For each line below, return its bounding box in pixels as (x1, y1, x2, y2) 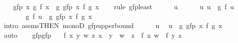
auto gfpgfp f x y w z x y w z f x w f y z (3, 29, 182, 40)
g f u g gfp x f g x (26, 11, 92, 21)
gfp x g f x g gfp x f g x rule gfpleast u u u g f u (13, 1, 234, 11)
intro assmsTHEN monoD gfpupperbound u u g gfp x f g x (3, 20, 222, 30)
